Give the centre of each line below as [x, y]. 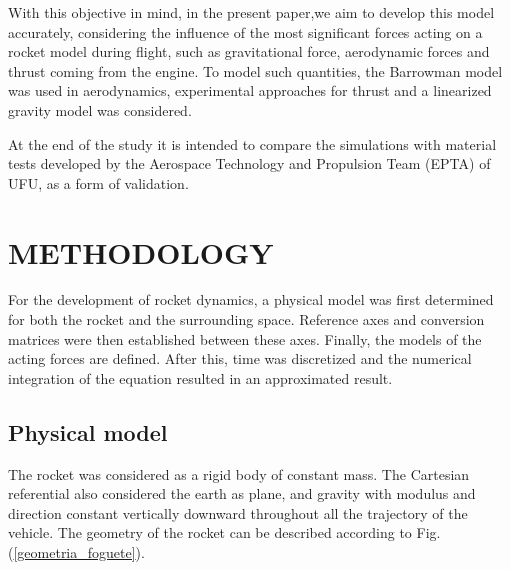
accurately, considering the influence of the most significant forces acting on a [245, 31]
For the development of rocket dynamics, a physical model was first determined [251, 299]
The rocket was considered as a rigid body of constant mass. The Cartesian [239, 473]
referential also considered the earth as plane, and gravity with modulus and [242, 493]
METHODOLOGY [141, 251]
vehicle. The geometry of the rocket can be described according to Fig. [224, 532]
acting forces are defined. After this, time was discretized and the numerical [240, 358]
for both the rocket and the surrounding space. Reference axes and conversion [246, 319]
